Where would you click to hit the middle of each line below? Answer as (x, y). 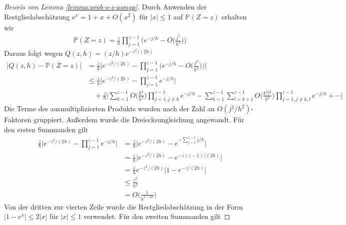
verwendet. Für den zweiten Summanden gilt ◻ (157, 216)
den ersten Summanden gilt (46, 129)
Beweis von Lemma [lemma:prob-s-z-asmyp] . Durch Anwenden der (105, 6)
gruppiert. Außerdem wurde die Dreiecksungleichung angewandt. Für (139, 119)
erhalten (234, 16)
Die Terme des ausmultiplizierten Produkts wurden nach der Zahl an (109, 109)
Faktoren (18, 119)
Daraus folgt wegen (33, 53)
